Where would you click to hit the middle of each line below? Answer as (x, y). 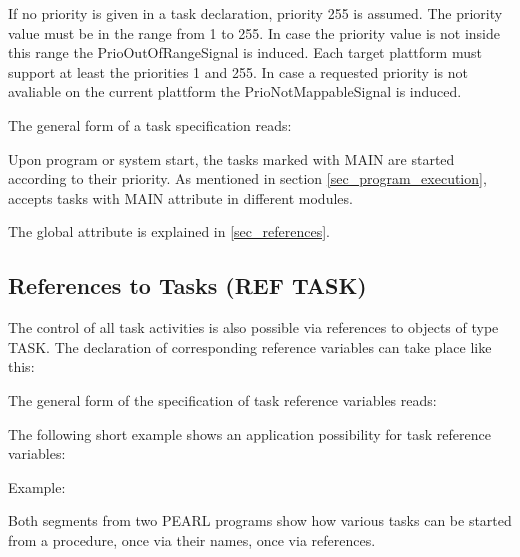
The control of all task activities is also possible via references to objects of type (253, 327)
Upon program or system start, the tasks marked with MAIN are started (231, 158)
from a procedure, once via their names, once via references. (192, 539)
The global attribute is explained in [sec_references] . (169, 231)
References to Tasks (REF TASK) (187, 285)
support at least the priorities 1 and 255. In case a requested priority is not (238, 71)
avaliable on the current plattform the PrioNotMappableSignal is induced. (235, 91)
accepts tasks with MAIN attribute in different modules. (180, 197)
